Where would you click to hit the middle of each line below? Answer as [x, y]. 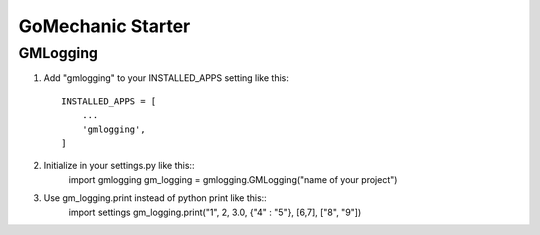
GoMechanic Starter [104, 26]
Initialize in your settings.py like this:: [119, 166]
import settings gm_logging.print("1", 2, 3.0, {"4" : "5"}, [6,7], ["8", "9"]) [215, 212]
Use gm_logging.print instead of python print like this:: [155, 198]
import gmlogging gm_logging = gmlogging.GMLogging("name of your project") [233, 179]
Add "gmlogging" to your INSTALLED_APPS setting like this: [166, 78]
